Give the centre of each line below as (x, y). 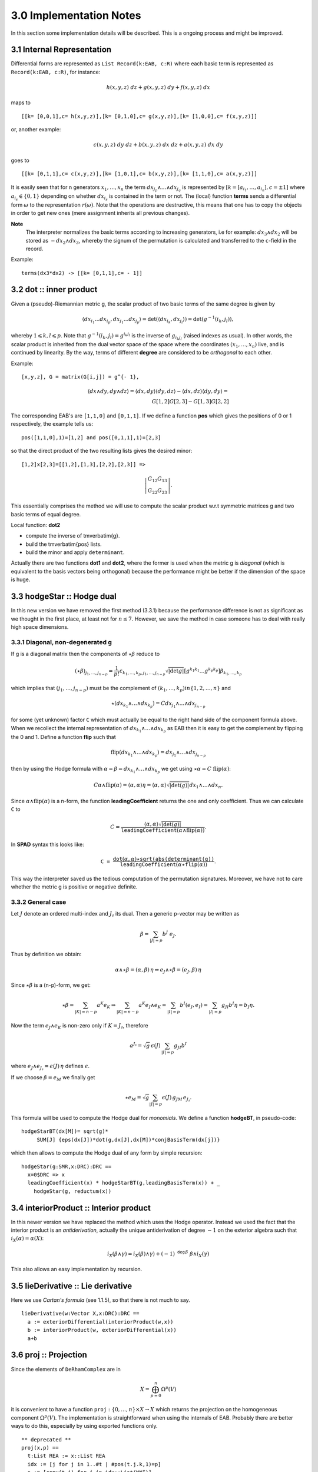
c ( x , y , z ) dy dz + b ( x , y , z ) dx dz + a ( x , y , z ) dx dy (158, 145)
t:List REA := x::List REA (66, 1456)
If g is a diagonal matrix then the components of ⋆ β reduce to (85, 654)
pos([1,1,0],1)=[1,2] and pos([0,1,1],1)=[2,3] (91, 437)
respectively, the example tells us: (52, 424)
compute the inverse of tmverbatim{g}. (73, 536)
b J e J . (169, 934)
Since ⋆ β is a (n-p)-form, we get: (51, 985)
